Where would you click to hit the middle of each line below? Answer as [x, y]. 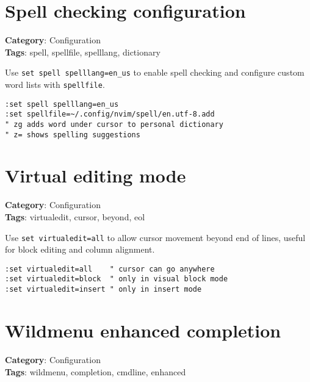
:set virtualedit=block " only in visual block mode [117, 279]
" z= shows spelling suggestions [73, 135]
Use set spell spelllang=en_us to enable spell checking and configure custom [155, 72]
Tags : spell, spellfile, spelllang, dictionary [83, 52]
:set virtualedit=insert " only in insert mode [103, 290]
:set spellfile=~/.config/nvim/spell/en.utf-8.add [110, 114]
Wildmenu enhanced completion [143, 330]
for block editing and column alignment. [80, 249]
